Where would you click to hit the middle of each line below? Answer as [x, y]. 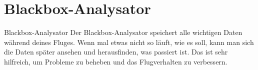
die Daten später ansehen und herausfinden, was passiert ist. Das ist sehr [116, 52]
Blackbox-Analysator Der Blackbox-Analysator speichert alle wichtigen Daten [123, 32]
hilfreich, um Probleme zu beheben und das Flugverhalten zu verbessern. [116, 61]
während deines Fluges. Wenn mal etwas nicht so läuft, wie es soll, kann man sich [129, 42]
